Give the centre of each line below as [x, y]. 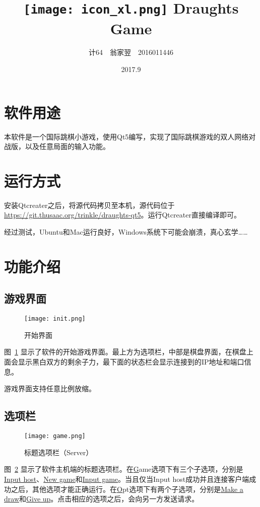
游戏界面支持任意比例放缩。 [50, 388]
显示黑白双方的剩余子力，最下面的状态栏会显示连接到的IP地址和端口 [131, 362]
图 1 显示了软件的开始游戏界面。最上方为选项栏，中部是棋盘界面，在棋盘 [125, 352]
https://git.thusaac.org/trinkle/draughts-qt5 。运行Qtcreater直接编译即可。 [122, 215]
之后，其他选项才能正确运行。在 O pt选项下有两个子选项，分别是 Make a [127, 489]
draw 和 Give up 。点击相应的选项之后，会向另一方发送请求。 [102, 499]
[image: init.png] [55, 319]
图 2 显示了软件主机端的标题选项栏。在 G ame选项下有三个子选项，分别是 [124, 469]
